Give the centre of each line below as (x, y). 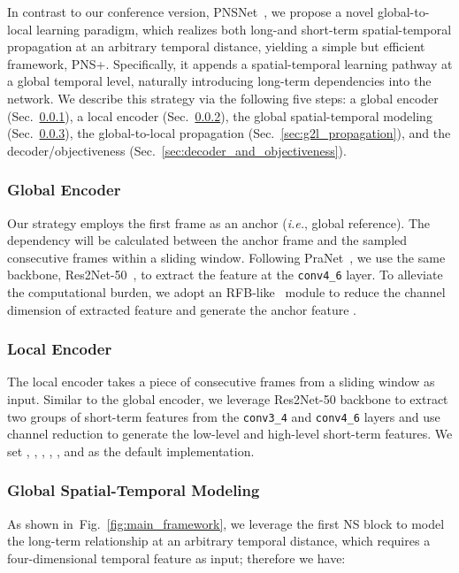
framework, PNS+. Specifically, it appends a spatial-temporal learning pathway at (230, 63)
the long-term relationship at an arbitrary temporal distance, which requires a (219, 541)
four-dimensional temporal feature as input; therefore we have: (176, 558)
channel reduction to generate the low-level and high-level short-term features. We (230, 434)
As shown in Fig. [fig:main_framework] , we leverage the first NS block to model (226, 523)
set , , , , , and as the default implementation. (131, 451)
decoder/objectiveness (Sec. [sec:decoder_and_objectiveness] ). (177, 150)
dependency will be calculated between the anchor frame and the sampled (207, 240)
